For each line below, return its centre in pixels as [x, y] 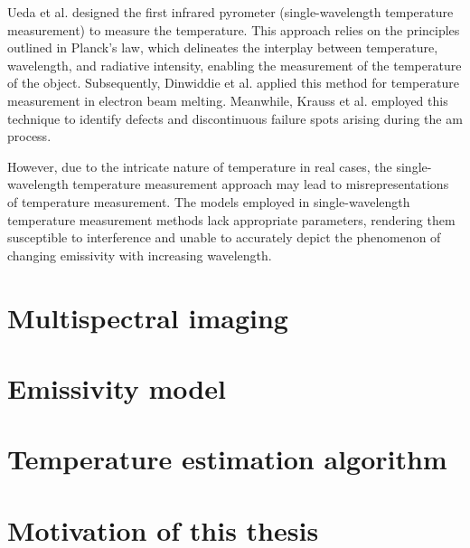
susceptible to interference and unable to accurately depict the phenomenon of [224, 237]
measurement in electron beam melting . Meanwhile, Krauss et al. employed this [228, 100]
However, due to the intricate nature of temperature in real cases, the [200, 166]
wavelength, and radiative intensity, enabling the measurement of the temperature [235, 65]
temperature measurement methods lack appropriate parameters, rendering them [231, 219]
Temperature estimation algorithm [227, 459]
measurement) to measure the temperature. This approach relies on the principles [234, 29]
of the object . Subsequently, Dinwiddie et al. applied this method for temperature [233, 83]
